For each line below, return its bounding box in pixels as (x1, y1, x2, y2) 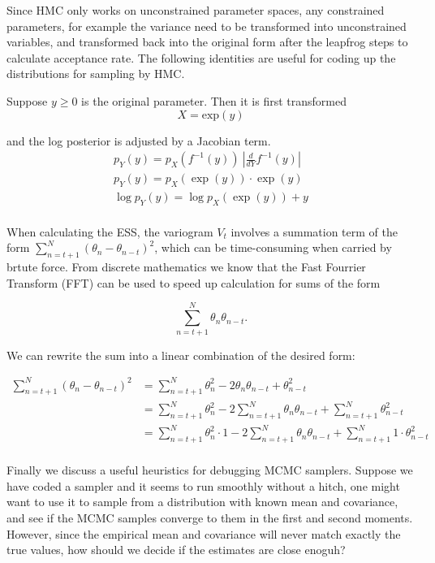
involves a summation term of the (230, 223, 398, 240)
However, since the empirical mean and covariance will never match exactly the (6, 525, 401, 542)
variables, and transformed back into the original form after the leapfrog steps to (6, 33, 408, 50)
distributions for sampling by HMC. (6, 65, 185, 82)
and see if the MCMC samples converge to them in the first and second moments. (6, 509, 413, 526)
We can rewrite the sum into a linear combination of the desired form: (6, 346, 355, 363)
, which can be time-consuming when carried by (154, 239, 392, 256)
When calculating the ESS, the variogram (6, 223, 213, 240)
